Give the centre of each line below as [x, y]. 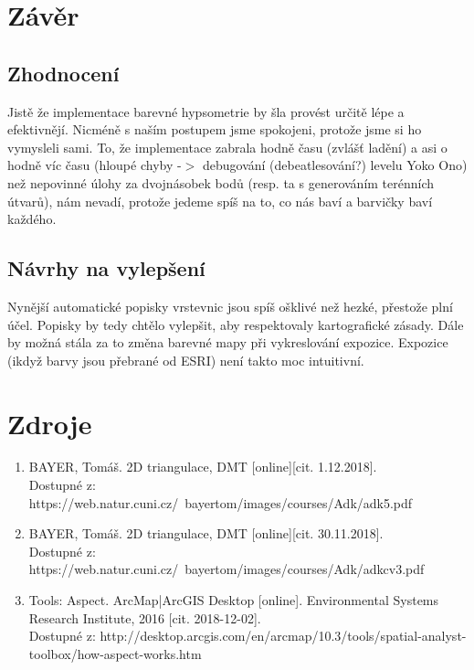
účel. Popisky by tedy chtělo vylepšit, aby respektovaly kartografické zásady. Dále [236, 324]
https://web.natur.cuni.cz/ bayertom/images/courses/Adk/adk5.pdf [221, 502]
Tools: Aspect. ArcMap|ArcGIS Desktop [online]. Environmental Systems [234, 600]
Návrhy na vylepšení [106, 268]
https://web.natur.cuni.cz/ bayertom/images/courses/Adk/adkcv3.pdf [226, 569]
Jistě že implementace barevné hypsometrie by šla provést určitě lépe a [206, 111]
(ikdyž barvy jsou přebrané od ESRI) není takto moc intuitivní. [186, 360]
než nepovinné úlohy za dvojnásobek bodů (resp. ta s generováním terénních [221, 182]
